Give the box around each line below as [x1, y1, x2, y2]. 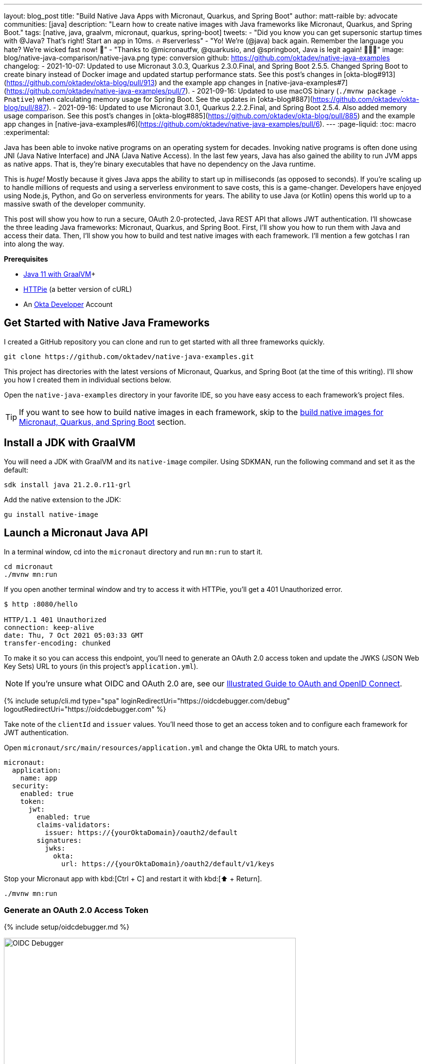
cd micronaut [4, 562, 53, 570]
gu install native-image [4, 510, 98, 518]
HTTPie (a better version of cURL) [23, 285, 132, 293]
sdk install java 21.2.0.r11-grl [4, 480, 131, 489]
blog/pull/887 [4, 103, 47, 112]
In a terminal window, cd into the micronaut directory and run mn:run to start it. [4, 547, 263, 556]
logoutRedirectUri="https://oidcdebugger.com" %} [4, 704, 166, 713]
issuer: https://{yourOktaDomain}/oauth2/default [45, 828, 238, 836]
